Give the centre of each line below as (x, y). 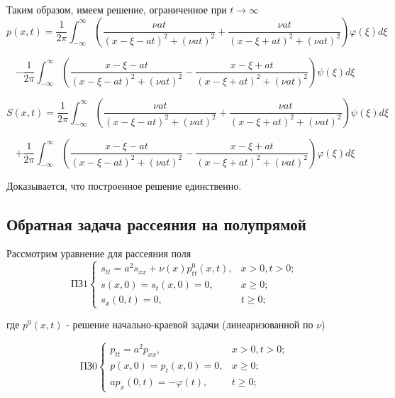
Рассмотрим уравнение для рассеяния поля (99, 253)
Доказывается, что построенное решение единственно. (124, 185)
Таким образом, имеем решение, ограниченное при (117, 9)
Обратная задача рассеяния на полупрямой (156, 224)
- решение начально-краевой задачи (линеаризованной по (190, 324)
